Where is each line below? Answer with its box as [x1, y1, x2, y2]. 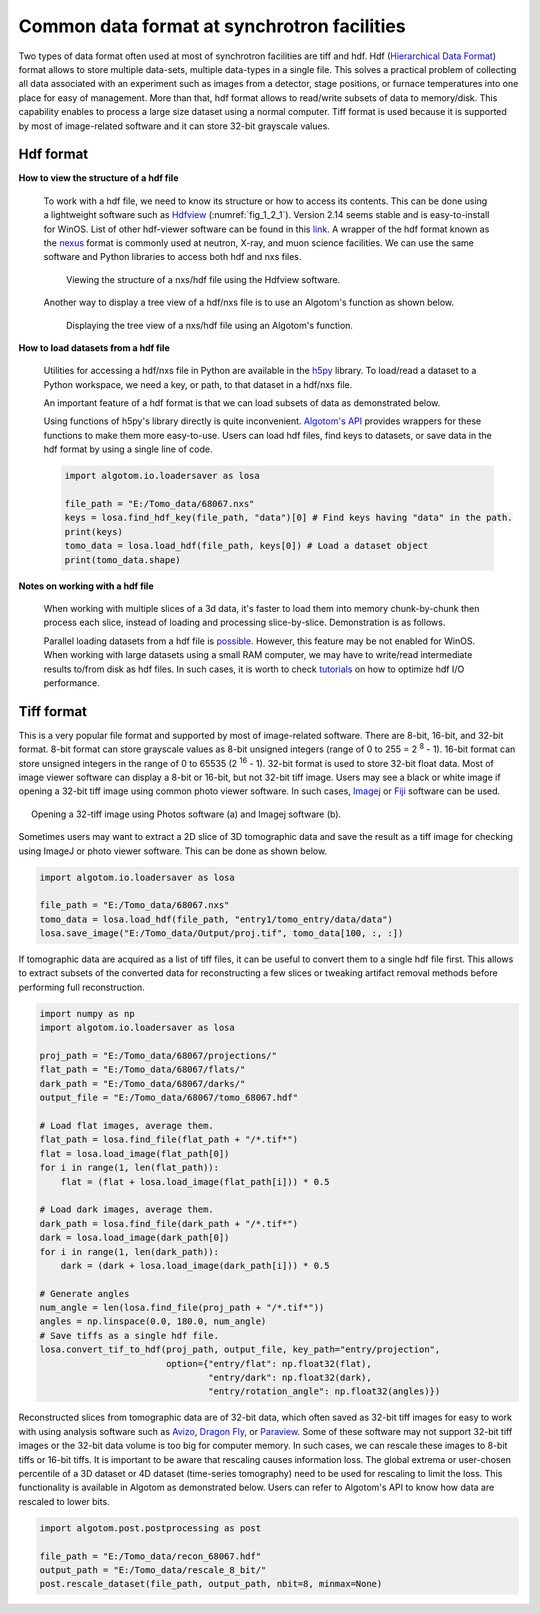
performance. [43, 676, 100, 689]
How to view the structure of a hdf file [18, 172, 179, 184]
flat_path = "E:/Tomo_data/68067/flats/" [39, 1064, 246, 1075]
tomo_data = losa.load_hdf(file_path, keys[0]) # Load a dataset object [64, 540, 429, 552]
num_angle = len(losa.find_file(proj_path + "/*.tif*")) [39, 1302, 325, 1314]
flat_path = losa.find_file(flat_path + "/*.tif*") [39, 1134, 299, 1145]
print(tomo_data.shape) [64, 554, 182, 565]
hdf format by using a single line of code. [43, 443, 213, 455]
